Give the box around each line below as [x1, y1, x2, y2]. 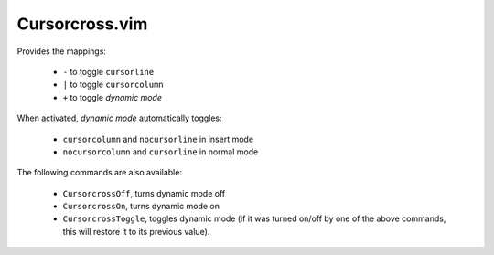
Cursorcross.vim [16, 14, 148, 34]
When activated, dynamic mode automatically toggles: [16, 112, 223, 123]
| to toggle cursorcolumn [62, 79, 164, 90]
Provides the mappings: [16, 46, 107, 57]
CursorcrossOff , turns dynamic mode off [62, 187, 226, 198]
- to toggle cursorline [62, 66, 155, 77]
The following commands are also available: [16, 167, 183, 178]
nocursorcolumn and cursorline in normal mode [62, 146, 259, 157]
